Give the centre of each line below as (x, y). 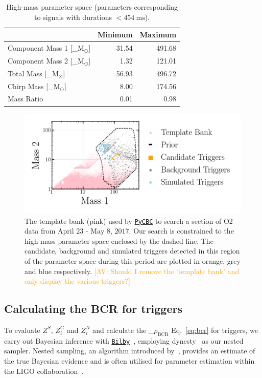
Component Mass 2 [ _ (43, 60)
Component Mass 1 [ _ (43, 48)
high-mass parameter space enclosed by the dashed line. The (119, 240)
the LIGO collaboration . (44, 371)
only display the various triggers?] (77, 281)
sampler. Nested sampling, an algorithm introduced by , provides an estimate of (130, 351)
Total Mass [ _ (30, 73)
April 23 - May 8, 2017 (93, 232)
